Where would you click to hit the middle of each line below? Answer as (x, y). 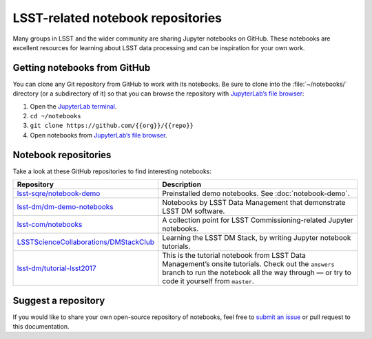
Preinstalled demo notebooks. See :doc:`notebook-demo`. (256, 194)
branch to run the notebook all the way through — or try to (257, 273)
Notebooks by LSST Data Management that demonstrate (254, 203)
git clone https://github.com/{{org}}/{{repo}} (112, 126)
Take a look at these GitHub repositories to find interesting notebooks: (112, 171)
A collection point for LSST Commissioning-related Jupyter (258, 220)
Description (182, 184)
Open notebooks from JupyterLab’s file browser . (99, 135)
